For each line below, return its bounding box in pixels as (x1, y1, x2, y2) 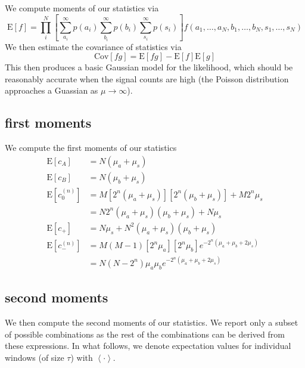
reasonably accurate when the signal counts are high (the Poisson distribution (5, 72, 289, 85)
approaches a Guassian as (5, 84, 98, 97)
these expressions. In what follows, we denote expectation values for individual (5, 339, 291, 352)
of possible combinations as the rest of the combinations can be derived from (5, 327, 285, 340)
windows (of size (5, 351, 64, 363)
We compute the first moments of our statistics (5, 141, 177, 154)
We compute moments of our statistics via (5, 2, 159, 14)
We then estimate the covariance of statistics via (5, 40, 182, 52)
